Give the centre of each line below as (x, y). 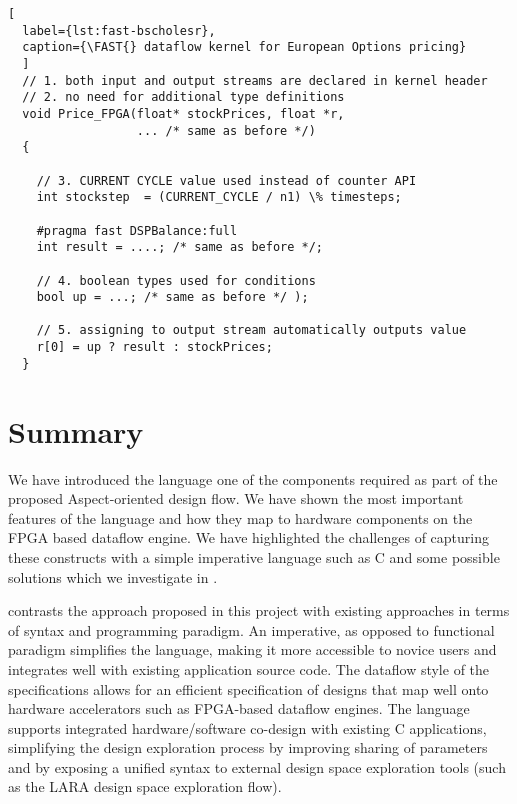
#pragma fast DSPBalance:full (137, 230)
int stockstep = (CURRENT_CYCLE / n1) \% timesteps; (219, 197)
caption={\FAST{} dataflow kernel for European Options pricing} (244, 47)
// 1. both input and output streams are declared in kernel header (255, 80)
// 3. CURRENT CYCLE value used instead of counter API (226, 180)
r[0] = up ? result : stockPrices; (154, 347)
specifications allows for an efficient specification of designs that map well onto (248, 688)
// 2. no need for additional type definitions (183, 97)
